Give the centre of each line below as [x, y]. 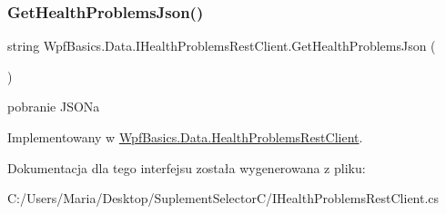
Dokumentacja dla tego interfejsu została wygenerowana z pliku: [187, 167]
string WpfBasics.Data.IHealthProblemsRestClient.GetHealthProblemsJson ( [222, 46]
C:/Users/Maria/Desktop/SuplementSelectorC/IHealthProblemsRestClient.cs [223, 198]
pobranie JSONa [54, 107]
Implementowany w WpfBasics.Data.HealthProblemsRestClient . [185, 137]
